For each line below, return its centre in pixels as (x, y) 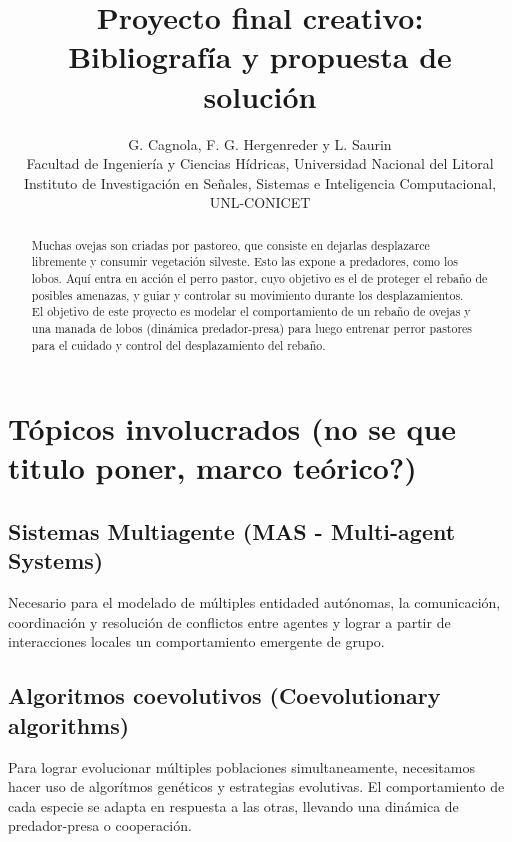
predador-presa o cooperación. (100, 825)
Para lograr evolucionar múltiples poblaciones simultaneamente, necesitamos (241, 766)
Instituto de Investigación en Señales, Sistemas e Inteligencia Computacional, (260, 182)
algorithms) (69, 724)
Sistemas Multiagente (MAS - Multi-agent (232, 531)
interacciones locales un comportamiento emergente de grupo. (196, 641)
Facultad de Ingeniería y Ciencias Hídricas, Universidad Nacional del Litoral (260, 163)
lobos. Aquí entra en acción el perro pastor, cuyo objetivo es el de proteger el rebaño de (259, 277)
